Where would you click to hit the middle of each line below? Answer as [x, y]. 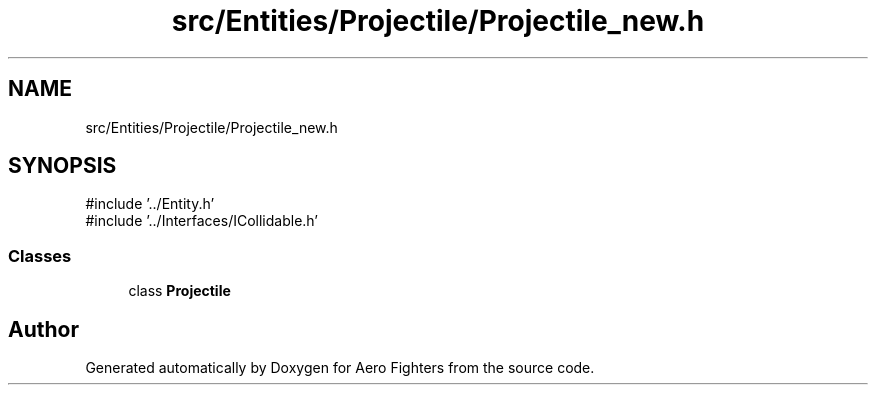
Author [43, 329]
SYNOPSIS [62, 166]
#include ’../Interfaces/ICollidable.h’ [201, 221]
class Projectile [179, 291]
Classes [40, 255]
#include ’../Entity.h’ [150, 204]
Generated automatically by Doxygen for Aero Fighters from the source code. [340, 368]
